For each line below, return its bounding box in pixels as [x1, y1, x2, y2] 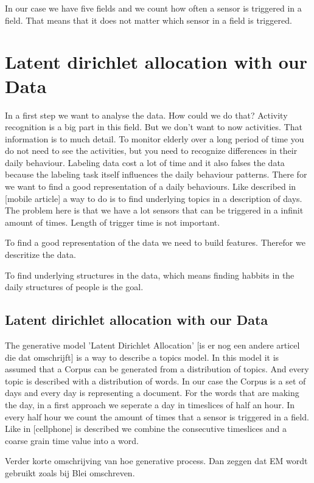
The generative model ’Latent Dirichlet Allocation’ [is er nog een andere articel [5, 339, 300, 352]
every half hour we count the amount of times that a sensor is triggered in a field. [5, 410, 309, 423]
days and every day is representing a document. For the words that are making [5, 386, 299, 399]
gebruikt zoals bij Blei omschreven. [5, 466, 135, 479]
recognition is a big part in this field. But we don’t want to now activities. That [5, 120, 302, 133]
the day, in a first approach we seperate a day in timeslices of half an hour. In [5, 398, 295, 411]
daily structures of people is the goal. [5, 280, 144, 293]
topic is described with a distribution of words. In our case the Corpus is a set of [5, 374, 306, 387]
